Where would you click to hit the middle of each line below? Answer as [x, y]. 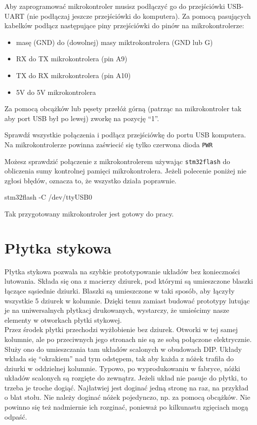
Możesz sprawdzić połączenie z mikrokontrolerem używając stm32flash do [117, 161]
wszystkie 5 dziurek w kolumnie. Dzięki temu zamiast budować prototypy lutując [127, 300]
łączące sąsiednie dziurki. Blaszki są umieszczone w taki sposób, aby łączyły [120, 290]
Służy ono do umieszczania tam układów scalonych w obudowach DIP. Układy [123, 349]
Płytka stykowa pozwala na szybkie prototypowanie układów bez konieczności [122, 271]
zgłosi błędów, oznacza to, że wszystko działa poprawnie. [90, 180]
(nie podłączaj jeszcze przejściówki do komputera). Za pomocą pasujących [139, 16]
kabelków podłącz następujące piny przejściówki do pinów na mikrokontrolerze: [124, 25]
